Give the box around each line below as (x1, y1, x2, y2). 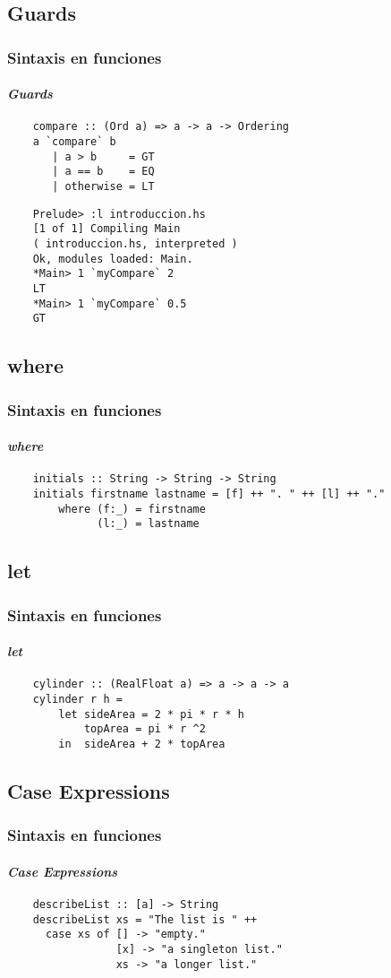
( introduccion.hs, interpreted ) (32, 238, 238, 251)
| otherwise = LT (52, 180, 155, 194)
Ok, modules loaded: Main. (32, 252, 193, 265)
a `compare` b (32, 135, 116, 149)
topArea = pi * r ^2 (83, 723, 206, 736)
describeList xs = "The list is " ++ (32, 913, 258, 926)
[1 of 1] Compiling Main (32, 222, 181, 236)
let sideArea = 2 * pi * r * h (58, 707, 244, 721)
